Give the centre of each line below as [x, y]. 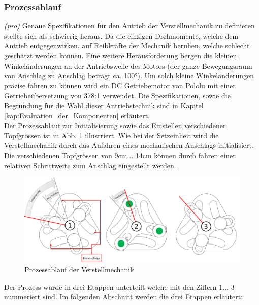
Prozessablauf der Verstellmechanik [79, 269]
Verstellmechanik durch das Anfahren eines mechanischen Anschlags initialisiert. [129, 145]
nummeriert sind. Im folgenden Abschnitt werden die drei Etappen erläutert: [124, 297]
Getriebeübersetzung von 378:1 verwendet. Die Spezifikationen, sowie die [117, 95]
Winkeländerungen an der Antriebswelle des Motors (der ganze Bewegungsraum [128, 65]
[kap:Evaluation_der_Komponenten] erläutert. [77, 115]
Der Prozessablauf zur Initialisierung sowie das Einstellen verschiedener [115, 125]
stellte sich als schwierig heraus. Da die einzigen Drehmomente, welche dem [121, 35]
